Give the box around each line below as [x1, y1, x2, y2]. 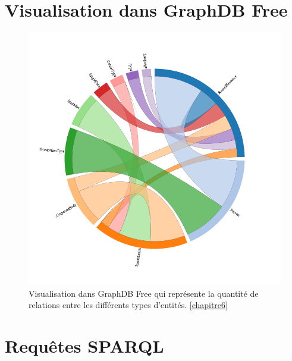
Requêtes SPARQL [5, 334, 164, 358]
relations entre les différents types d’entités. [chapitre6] [29, 299, 228, 311]
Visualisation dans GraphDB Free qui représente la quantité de [29, 287, 259, 299]
